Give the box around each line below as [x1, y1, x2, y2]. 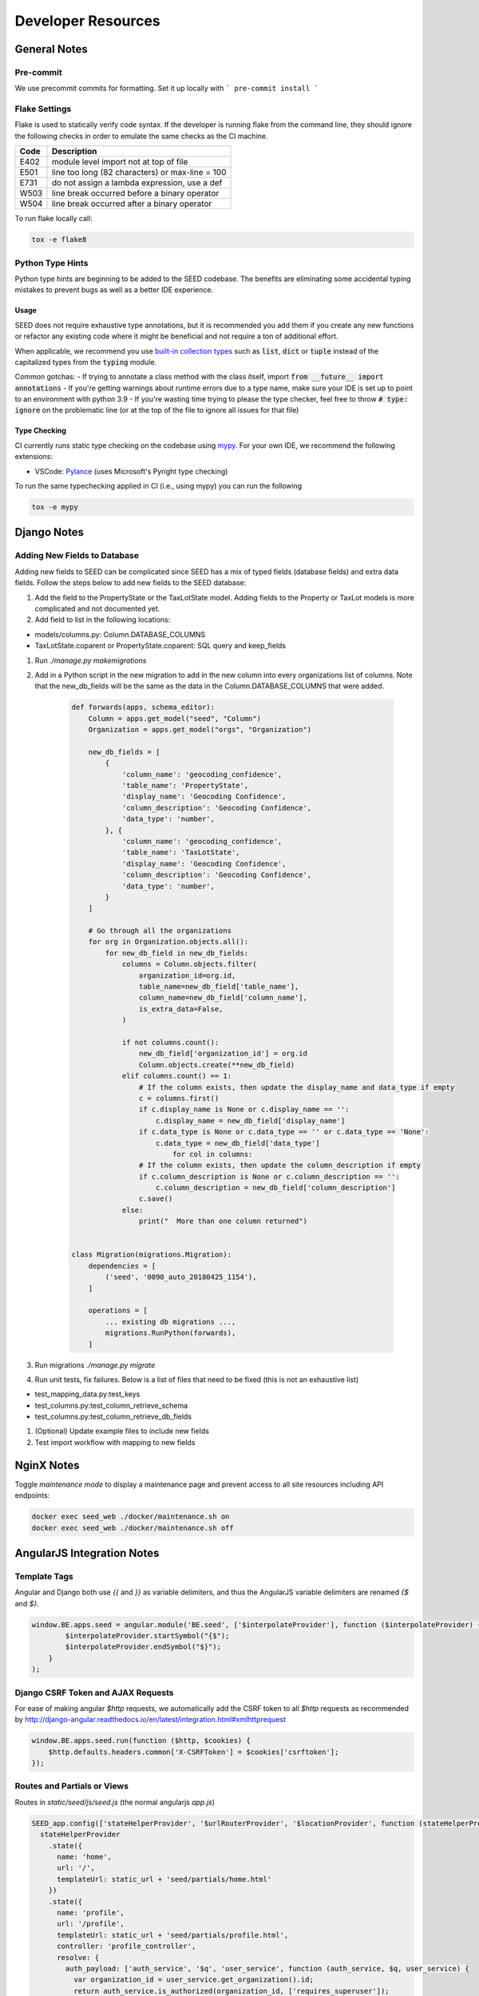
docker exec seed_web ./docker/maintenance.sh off [31, 1523, 235, 1532]
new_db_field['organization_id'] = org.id [138, 1049, 307, 1058]
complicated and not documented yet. [34, 604, 160, 613]
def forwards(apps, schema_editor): [71, 703, 216, 712]
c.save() [138, 1194, 173, 1203]
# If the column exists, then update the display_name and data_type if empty [138, 1083, 455, 1091]
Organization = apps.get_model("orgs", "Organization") [88, 725, 312, 735]
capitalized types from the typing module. [14, 357, 157, 366]
